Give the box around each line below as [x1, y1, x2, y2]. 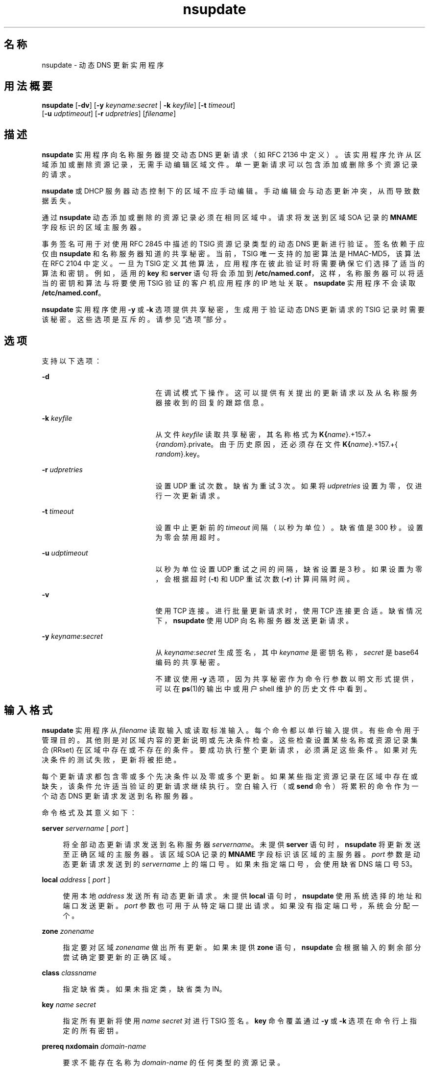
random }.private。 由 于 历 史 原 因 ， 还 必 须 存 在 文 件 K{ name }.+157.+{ [158, 440, 398, 449]
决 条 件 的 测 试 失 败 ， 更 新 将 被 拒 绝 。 [42, 755, 181, 764]
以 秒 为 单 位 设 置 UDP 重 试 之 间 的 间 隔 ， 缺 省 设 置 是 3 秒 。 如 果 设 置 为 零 [155, 565, 422, 574]
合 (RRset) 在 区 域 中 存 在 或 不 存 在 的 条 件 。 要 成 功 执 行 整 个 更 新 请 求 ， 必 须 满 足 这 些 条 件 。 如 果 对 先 [42, 745, 417, 754]
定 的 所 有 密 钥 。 [63, 1026, 123, 1035]
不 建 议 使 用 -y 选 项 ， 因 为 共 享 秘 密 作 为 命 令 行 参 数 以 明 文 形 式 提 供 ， [155, 675, 418, 683]
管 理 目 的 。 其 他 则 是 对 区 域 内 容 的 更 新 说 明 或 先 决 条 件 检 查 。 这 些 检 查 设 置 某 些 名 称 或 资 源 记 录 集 [42, 735, 418, 744]
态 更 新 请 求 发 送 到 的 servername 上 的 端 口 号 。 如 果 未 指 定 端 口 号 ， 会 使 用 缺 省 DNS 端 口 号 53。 [63, 859, 417, 868]
